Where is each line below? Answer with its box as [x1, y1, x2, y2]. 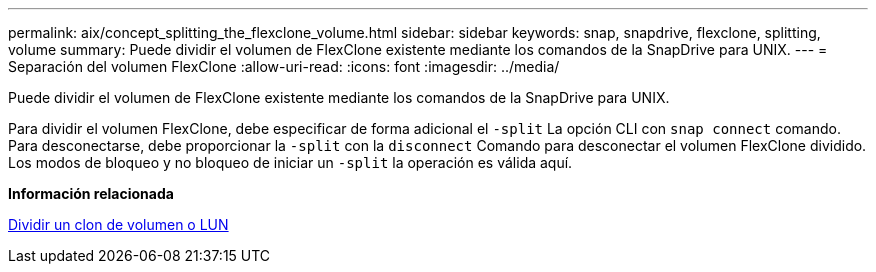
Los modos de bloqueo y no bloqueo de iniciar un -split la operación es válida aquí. [8, 154, 573, 171]
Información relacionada [8, 185, 174, 202]
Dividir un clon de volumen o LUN [8, 216, 229, 233]
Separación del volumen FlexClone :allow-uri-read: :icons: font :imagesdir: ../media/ [8, 58, 560, 75]
